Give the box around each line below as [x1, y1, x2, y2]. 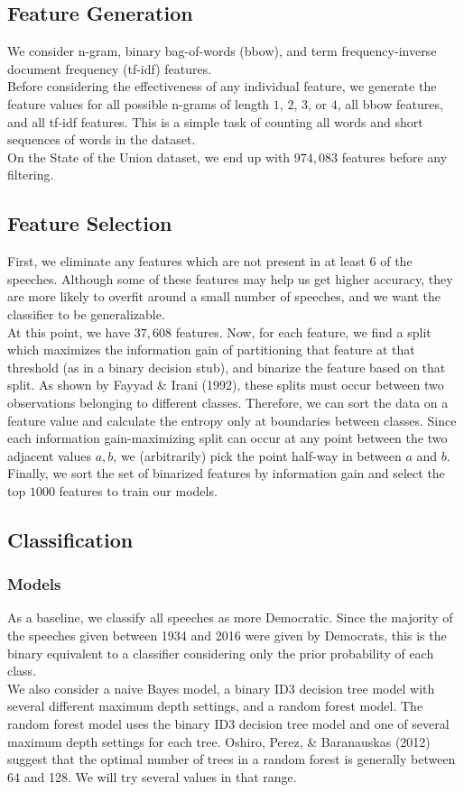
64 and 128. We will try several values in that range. [7, 767, 297, 786]
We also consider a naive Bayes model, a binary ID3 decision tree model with [7, 678, 435, 697]
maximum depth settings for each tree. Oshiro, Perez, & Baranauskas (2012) [7, 732, 431, 751]
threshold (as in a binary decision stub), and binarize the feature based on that [7, 357, 446, 376]
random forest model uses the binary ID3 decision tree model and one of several [7, 714, 450, 733]
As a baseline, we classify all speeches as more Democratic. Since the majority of [7, 608, 453, 627]
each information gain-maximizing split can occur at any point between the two [7, 428, 448, 447]
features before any [341, 147, 448, 166]
